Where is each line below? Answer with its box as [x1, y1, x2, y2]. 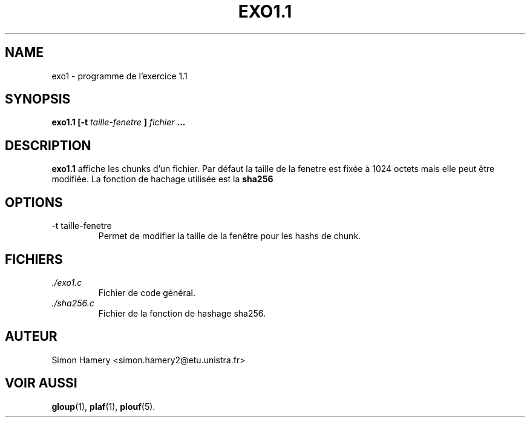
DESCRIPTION [5, 137, 91, 153]
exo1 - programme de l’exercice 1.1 [51, 70, 188, 81]
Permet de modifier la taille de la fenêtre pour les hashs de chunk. [98, 231, 361, 242]
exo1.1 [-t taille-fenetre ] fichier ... [51, 117, 186, 128]
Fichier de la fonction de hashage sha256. [98, 308, 266, 318]
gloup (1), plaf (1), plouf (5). [51, 401, 155, 412]
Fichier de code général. [98, 287, 195, 298]
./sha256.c [51, 297, 94, 308]
